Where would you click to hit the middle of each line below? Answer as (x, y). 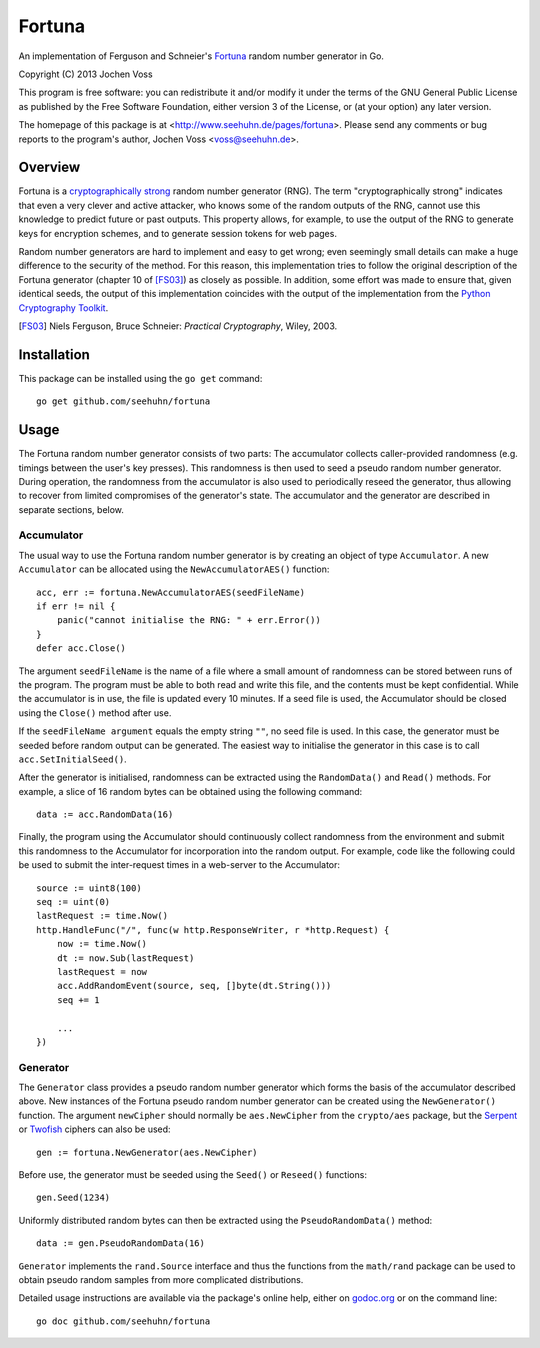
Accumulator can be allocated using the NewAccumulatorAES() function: (174, 569)
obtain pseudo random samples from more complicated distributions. (161, 1279)
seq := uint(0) (73, 902)
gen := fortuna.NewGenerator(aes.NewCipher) (147, 1152)
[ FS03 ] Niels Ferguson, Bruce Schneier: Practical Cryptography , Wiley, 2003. (178, 326)
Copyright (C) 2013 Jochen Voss (86, 74)
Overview (49, 167)
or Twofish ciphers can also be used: (94, 1129)
